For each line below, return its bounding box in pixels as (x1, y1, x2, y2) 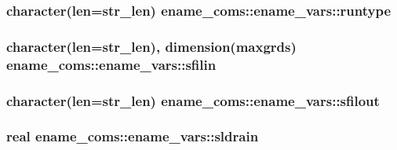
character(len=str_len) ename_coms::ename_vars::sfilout (6, 90, 380, 110)
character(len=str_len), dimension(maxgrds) (6, 36, 297, 56)
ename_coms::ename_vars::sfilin (6, 54, 217, 74)
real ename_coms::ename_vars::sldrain (6, 126, 259, 146)
